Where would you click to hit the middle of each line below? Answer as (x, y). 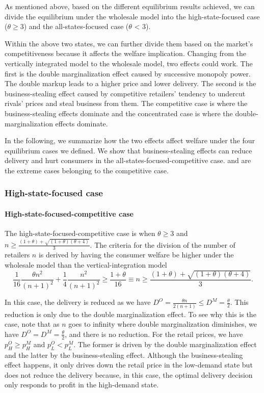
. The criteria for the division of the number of (163, 244)
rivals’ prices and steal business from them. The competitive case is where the (126, 103)
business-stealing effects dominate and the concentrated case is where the (119, 113)
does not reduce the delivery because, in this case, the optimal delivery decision (129, 374)
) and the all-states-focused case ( (76, 26)
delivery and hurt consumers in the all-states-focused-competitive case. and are (128, 160)
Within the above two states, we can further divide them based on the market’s (129, 43)
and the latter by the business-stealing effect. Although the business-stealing (124, 355)
